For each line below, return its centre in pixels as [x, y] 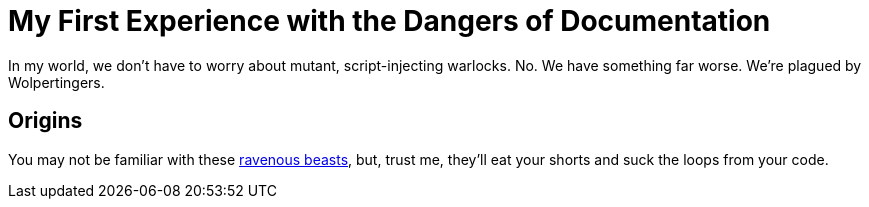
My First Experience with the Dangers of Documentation [389, 21]
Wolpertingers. [56, 82]
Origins [45, 121]
